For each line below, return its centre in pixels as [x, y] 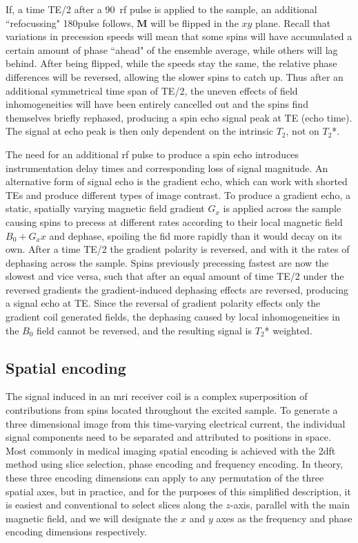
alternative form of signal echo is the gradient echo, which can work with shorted [177, 181]
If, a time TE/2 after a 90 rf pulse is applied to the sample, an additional [161, 9]
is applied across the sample [282, 208]
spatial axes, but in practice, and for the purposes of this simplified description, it [178, 491]
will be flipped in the [195, 22]
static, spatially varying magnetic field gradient [105, 208]
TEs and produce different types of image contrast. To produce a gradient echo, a [178, 194]
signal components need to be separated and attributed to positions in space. [168, 437]
